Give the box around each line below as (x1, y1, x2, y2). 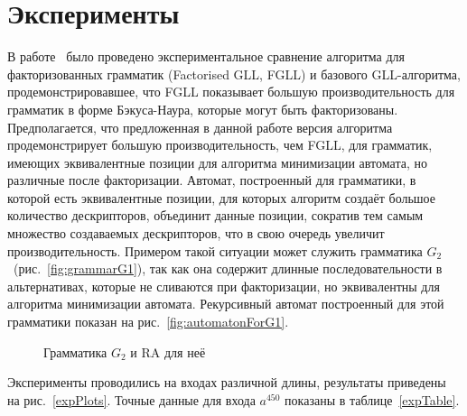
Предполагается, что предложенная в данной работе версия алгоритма (7, 117, 393, 136)
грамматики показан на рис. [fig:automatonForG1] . (7, 312, 289, 331)
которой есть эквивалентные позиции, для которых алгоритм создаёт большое (7, 188, 436, 207)
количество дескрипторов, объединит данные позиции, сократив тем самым (7, 206, 424, 225)
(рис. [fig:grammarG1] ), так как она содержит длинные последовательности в (13, 259, 443, 278)
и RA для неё (130, 342, 206, 361)
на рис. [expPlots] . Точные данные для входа (7, 390, 256, 409)
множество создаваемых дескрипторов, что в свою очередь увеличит (7, 224, 385, 243)
